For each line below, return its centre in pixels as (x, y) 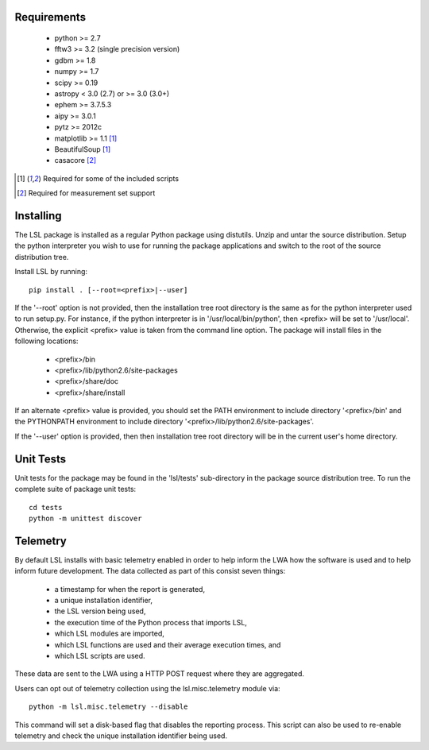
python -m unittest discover (85, 518)
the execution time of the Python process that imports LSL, (151, 622)
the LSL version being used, (100, 611)
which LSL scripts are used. (100, 655)
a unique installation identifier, (103, 601)
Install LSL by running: (51, 272)
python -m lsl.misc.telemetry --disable (108, 707)
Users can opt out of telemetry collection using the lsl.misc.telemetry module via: (148, 688)
